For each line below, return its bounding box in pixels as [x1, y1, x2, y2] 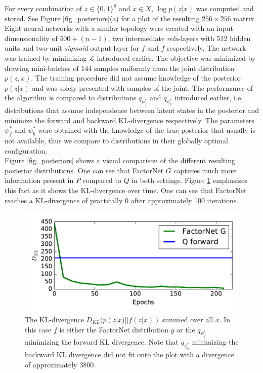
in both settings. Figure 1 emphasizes [131, 175, 247, 185]
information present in [5, 175, 74, 185]
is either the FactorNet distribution [59, 324, 169, 334]
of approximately [25, 359, 77, 369]
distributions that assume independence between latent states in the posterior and [5, 105, 259, 116]
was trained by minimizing [5, 52, 87, 63]
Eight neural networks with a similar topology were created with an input [5, 23, 234, 33]
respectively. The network [167, 43, 246, 53]
